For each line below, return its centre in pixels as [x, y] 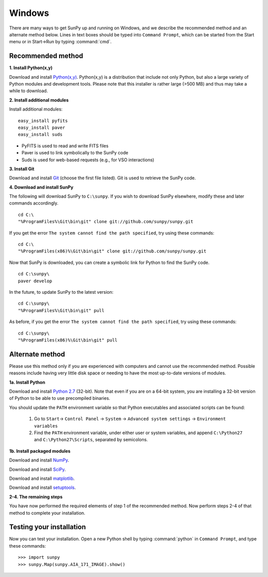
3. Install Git [22, 169]
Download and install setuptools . [43, 487]
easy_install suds [40, 135]
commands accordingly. [34, 203]
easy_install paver [42, 127]
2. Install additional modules [39, 100]
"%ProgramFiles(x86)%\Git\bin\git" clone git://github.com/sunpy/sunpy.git [112, 251]
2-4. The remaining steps [36, 497]
